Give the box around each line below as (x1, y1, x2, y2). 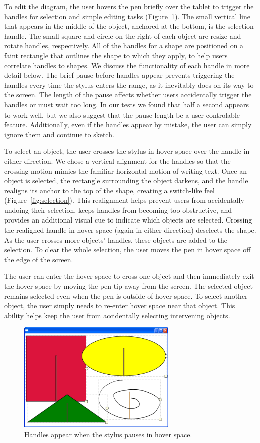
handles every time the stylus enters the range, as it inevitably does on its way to (4, 79, 254, 90)
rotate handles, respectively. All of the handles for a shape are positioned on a (4, 40, 244, 51)
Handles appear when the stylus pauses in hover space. (24, 429, 192, 439)
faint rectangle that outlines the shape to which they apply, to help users (4, 50, 228, 60)
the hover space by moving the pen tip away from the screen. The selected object (4, 281, 253, 291)
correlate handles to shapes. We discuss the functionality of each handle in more (4, 60, 250, 70)
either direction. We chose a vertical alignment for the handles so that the (4, 155, 231, 166)
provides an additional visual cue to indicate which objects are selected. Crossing (4, 214, 252, 225)
